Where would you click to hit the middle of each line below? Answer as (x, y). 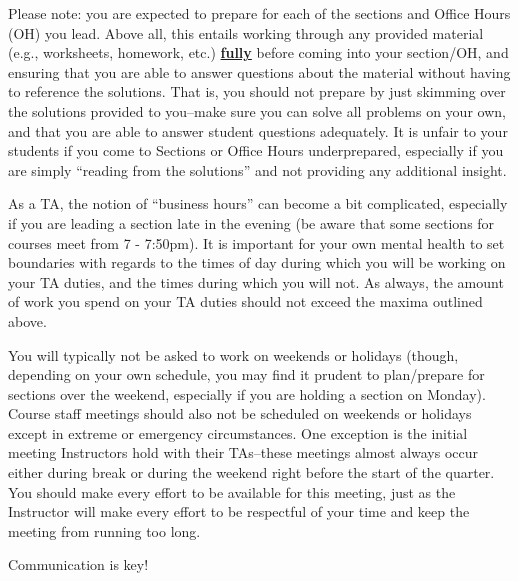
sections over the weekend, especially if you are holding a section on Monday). (247, 393)
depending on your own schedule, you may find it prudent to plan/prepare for (246, 374)
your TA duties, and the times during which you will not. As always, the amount (256, 281)
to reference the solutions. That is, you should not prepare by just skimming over (257, 91)
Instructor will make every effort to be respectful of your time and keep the (239, 511)
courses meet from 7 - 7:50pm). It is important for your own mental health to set (256, 242)
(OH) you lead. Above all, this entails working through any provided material (246, 32)
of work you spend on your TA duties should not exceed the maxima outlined (245, 301)
